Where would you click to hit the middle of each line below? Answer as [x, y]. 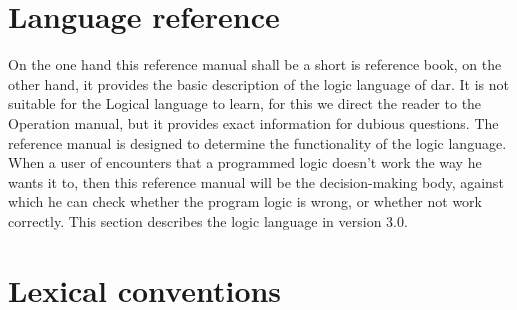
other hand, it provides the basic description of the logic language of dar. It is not [258, 83]
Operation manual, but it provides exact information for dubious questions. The [253, 122]
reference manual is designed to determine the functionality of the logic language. [257, 142]
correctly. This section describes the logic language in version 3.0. [208, 220]
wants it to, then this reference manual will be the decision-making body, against [256, 181]
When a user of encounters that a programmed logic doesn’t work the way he [245, 162]
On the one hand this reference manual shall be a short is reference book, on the [255, 64]
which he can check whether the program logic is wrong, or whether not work [245, 201]
